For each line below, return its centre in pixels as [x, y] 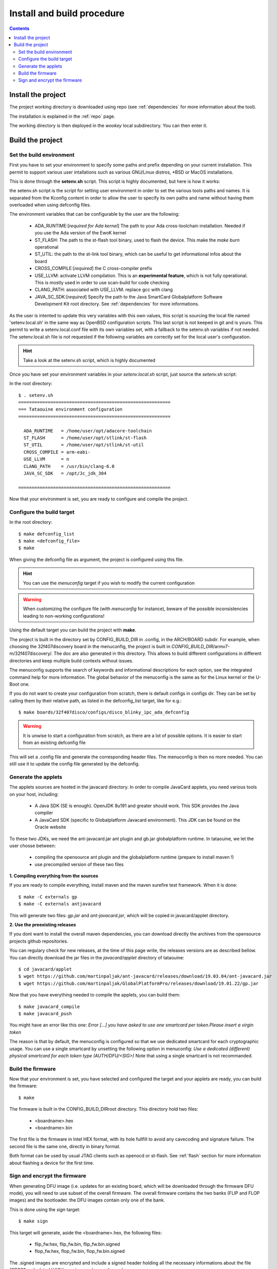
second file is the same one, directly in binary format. [65, 1146]
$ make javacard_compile [49, 1007]
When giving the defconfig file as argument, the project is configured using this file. [97, 559]
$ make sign [33, 1221]
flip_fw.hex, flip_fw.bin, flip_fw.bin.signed [77, 1244]
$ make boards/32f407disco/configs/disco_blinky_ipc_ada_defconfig [104, 712]
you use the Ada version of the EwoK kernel [81, 233]
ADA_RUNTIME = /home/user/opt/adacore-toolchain [88, 431]
